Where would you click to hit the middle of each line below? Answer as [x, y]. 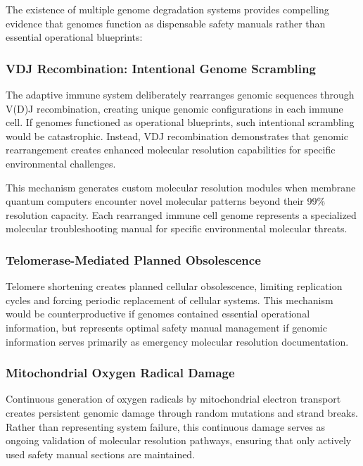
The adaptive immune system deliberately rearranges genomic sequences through [180, 94]
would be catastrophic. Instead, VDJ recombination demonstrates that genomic [177, 136]
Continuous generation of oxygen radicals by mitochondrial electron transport [173, 399]
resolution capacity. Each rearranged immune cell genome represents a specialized [181, 214]
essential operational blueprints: [74, 37]
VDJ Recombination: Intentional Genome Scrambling [161, 68]
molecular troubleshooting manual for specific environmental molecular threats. [177, 228]
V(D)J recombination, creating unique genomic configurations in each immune [174, 108]
